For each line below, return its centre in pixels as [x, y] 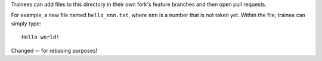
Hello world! [41, 37]
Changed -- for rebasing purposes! [54, 50]
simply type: [26, 23]
